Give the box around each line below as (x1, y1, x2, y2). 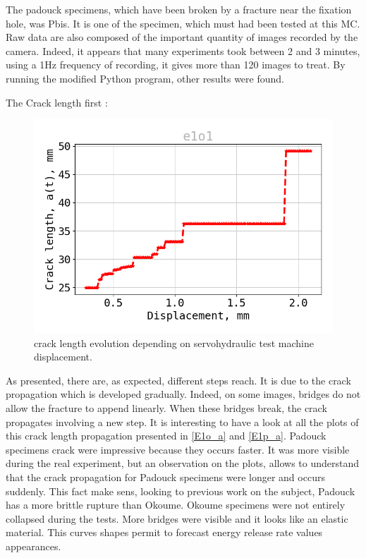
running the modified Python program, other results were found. (6, 71, 284, 85)
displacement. (34, 349, 92, 364)
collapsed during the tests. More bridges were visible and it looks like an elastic (6, 511, 348, 526)
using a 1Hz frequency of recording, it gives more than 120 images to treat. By (6, 57, 346, 72)
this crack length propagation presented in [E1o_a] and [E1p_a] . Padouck (6, 428, 327, 443)
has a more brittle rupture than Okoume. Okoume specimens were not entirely (6, 497, 346, 512)
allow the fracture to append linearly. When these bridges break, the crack (6, 400, 327, 415)
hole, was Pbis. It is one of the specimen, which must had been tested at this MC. (6, 16, 360, 30)
